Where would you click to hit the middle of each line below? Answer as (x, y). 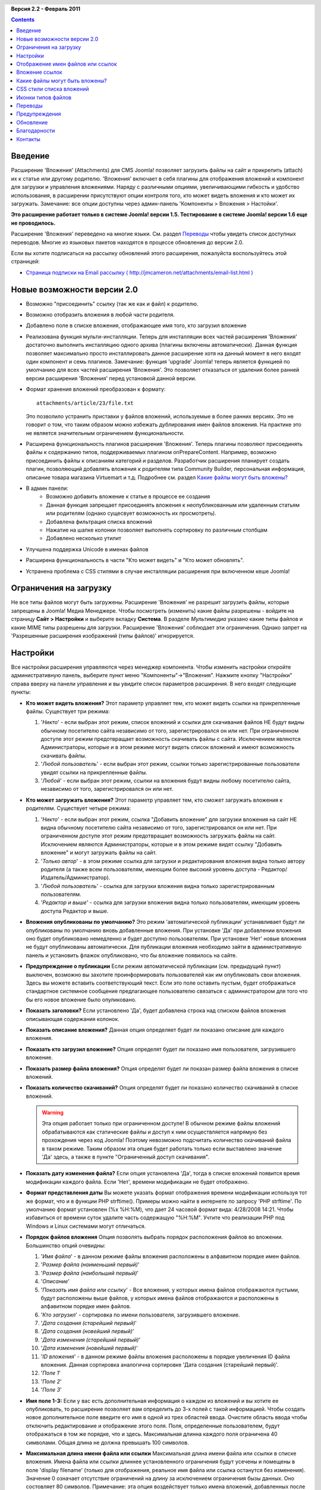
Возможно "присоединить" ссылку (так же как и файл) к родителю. (112, 303)
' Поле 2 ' (51, 1381)
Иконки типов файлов (44, 97)
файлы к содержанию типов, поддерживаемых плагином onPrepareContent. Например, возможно (151, 452)
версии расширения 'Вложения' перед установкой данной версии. (111, 378)
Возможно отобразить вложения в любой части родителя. (100, 315)
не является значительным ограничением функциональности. (105, 433)
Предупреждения (39, 114)
